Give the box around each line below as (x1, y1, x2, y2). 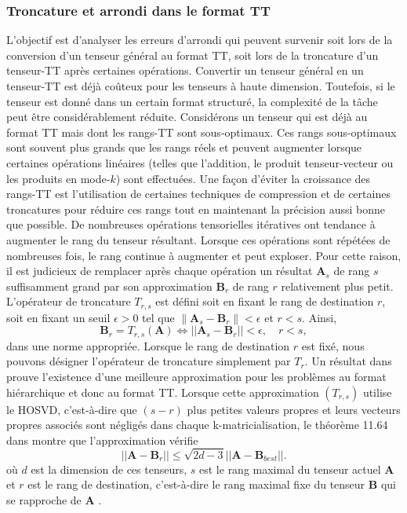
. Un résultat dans (304, 353, 392, 369)
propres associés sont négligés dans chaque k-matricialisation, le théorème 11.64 (6, 416, 388, 433)
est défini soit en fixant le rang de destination (155, 293, 374, 310)
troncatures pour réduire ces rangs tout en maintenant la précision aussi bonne (6, 200, 385, 217)
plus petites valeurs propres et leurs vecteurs (187, 401, 401, 417)
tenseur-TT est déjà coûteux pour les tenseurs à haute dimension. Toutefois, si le (6, 78, 395, 93)
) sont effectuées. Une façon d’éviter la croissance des (115, 170, 371, 186)
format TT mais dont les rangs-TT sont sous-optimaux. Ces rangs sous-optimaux (6, 123, 397, 140)
